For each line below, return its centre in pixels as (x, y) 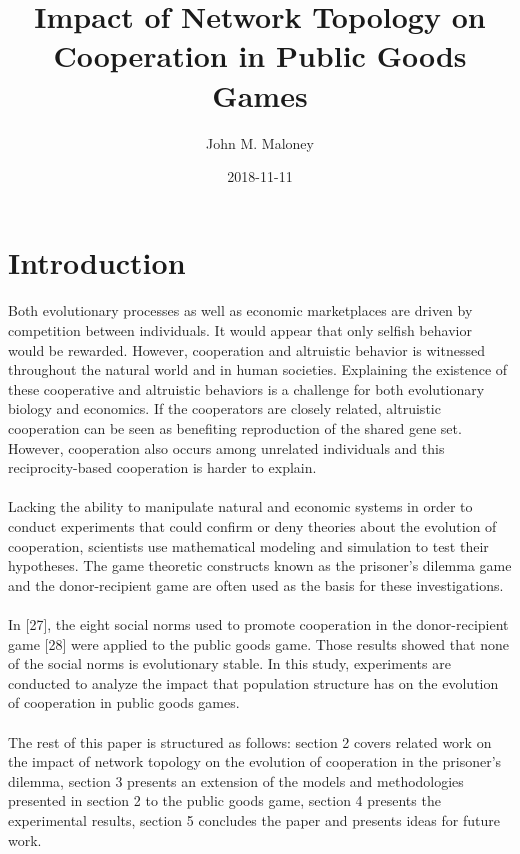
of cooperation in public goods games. (124, 702)
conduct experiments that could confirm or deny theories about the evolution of (252, 526)
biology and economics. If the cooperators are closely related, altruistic (224, 408)
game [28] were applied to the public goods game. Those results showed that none (258, 643)
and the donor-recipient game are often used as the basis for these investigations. (256, 584)
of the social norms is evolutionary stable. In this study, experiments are (229, 663)
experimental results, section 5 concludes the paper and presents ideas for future (254, 819)
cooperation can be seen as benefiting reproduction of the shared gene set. (235, 428)
